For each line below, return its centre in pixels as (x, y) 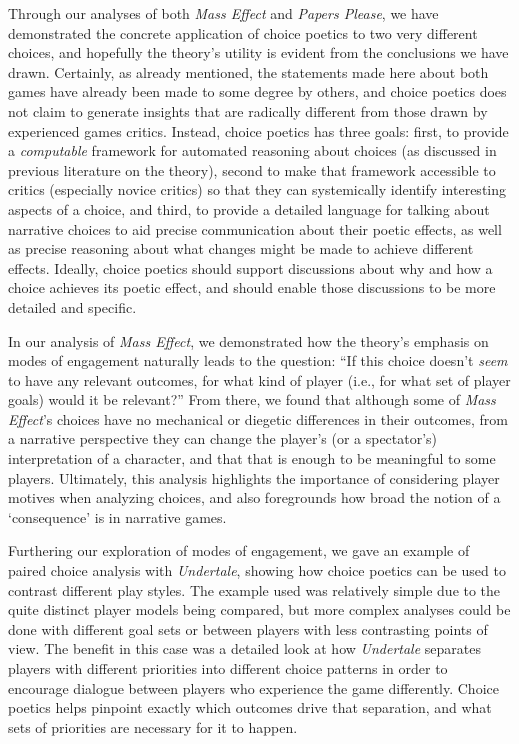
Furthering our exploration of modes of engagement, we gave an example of (239, 550)
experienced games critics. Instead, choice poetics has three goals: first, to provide (258, 130)
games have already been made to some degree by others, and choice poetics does (257, 91)
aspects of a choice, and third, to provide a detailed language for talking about (249, 208)
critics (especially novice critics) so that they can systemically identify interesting (257, 189)
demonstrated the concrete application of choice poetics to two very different (243, 32)
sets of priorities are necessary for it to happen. (153, 726)
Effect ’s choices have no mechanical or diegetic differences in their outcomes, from (258, 418)
